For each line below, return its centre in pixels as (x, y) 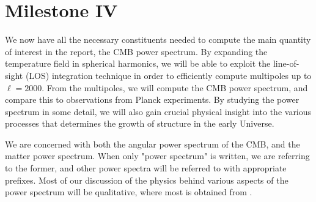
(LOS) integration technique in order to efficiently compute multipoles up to (168, 75)
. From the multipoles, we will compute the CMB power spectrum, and (175, 87)
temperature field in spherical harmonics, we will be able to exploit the (138, 63)
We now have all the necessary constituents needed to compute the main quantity (158, 39)
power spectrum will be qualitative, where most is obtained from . (129, 192)
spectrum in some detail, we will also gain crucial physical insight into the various (158, 111)
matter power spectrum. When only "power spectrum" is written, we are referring (157, 156)
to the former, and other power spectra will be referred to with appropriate (146, 168)
